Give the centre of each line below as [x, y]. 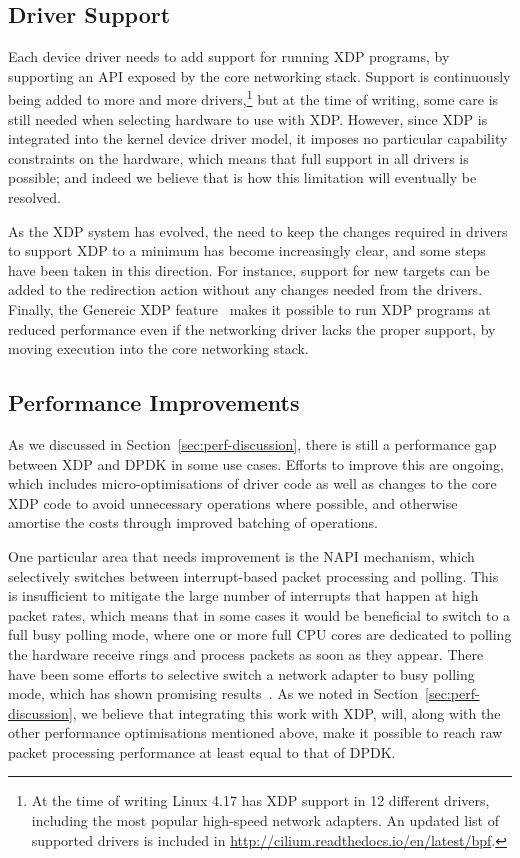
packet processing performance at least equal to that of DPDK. [202, 751]
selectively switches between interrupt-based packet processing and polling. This [253, 575]
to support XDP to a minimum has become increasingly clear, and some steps [247, 250]
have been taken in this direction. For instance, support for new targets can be [249, 269]
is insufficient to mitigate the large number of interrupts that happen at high [243, 595]
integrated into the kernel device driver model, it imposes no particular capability [258, 138]
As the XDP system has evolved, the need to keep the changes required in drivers [258, 230]
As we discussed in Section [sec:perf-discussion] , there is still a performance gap [252, 443]
